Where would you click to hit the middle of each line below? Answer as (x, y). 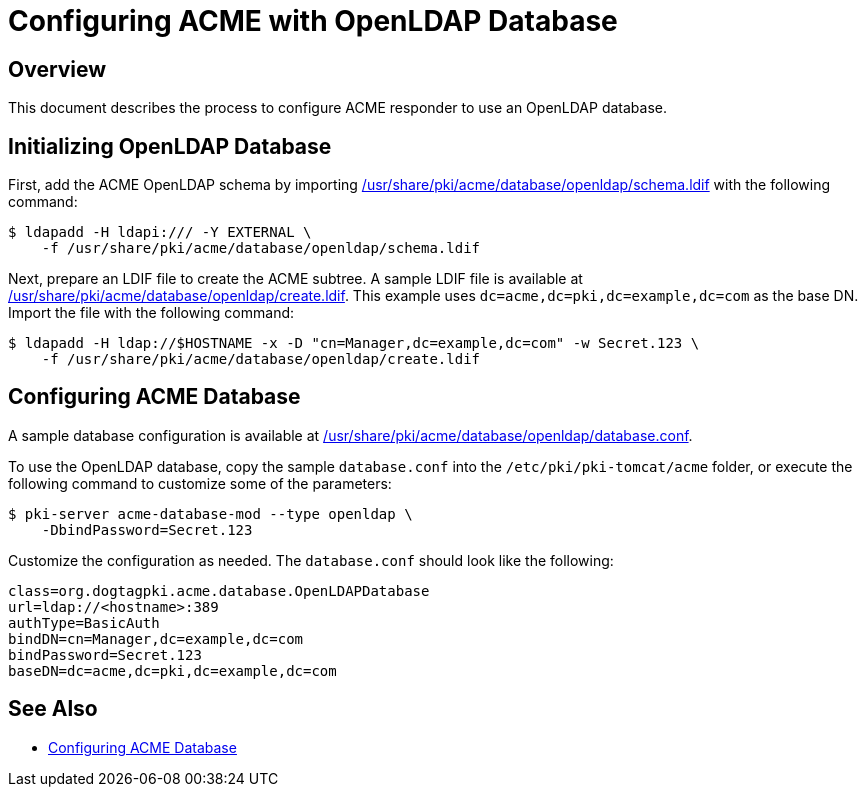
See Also (53, 709)
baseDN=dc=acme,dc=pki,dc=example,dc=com (172, 670)
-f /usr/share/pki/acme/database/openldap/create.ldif (261, 359)
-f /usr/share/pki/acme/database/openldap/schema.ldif (261, 248)
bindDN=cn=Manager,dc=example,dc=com (156, 638)
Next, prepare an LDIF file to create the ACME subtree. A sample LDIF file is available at (295, 279)
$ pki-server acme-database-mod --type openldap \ (210, 513)
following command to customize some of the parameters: (200, 483)
